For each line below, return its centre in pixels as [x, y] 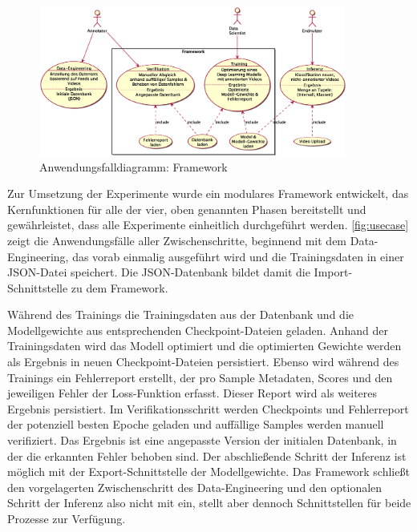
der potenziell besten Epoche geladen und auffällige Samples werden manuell [196, 424]
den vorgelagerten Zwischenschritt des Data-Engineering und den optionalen [195, 487]
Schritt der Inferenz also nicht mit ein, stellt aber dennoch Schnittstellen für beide [209, 503]
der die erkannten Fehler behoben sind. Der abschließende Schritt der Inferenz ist [207, 455]
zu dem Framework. [119, 287]
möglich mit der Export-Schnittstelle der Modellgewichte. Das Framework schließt [208, 472]
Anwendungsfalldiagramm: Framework [134, 166]
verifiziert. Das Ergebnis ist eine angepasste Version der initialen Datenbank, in [202, 440]
